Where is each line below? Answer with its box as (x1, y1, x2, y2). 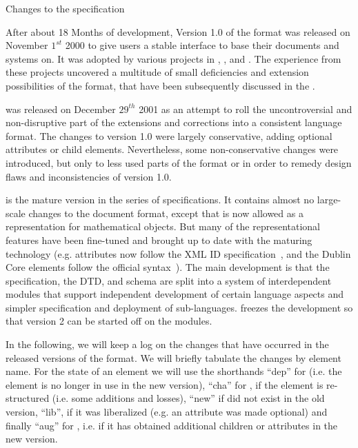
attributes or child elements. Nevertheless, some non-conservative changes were (6, 142, 339, 156)
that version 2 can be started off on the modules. (6, 314, 212, 328)
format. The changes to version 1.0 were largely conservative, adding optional (6, 128, 332, 143)
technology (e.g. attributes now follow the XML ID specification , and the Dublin (6, 246, 351, 261)
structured (6, 391, 50, 405)
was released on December (6, 101, 116, 116)
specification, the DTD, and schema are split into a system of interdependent (6, 273, 332, 287)
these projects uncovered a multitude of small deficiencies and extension (6, 65, 309, 79)
